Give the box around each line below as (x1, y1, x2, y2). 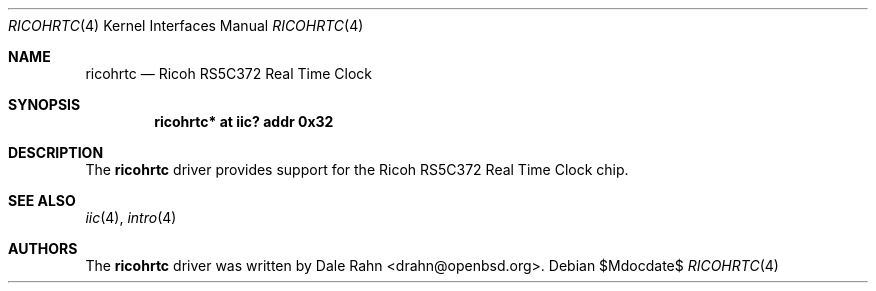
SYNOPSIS (8, 96, 81, 113)
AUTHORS (8, 240, 78, 257)
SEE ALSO (8, 192, 76, 209)
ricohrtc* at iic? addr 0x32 (154, 113, 334, 130)
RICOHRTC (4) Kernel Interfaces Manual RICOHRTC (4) (8, 17, 364, 34)
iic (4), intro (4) (85, 209, 177, 226)
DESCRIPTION (8, 144, 104, 161)
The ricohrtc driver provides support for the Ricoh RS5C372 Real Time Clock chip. (85, 161, 629, 178)
